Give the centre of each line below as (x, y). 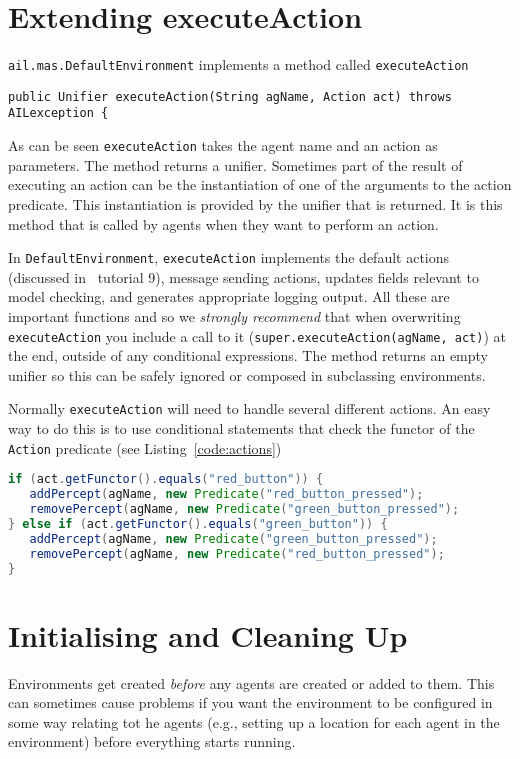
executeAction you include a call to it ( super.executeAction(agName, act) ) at (257, 335)
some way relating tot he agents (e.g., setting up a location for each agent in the (254, 721)
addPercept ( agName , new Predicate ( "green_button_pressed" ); (233, 538)
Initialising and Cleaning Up (208, 634)
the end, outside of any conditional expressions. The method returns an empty (248, 355)
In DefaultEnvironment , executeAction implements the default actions (229, 257)
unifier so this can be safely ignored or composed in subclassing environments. (247, 374)
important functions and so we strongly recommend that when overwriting (234, 315)
